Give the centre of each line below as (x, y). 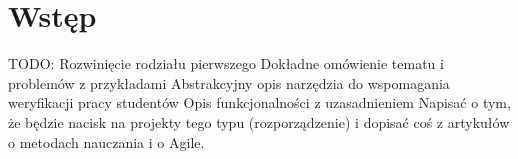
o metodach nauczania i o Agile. (106, 141)
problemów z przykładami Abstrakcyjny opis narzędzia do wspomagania (229, 82)
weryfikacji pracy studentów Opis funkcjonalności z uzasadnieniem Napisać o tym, (259, 102)
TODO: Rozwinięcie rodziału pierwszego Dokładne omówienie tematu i (226, 63)
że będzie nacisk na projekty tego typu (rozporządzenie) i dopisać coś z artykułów (259, 121)
